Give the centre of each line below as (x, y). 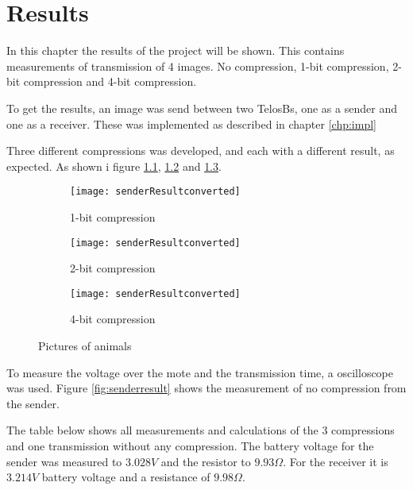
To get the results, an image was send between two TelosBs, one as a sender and (202, 108)
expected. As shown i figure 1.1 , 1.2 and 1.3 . (114, 166)
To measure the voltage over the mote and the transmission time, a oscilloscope (200, 372)
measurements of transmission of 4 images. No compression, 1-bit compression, (198, 66)
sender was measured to (64, 461)
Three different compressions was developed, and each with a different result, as (201, 150)
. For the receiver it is (336, 461)
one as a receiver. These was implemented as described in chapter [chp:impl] (191, 123)
